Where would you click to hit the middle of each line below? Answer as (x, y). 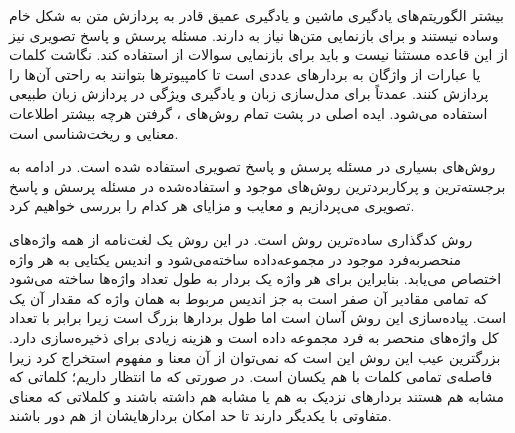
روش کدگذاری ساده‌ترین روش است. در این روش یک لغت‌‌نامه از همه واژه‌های (241, 238)
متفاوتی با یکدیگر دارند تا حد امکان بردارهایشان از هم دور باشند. (200, 415)
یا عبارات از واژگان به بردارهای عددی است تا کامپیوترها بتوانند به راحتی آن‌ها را (245, 73)
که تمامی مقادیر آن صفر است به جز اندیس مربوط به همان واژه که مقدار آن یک (248, 297)
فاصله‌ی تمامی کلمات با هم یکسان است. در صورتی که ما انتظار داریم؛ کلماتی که (251, 376)
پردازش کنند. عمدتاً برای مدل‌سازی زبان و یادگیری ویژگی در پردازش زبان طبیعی (249, 93)
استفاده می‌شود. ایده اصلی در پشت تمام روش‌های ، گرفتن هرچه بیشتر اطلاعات (248, 112)
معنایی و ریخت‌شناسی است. (94, 132)
